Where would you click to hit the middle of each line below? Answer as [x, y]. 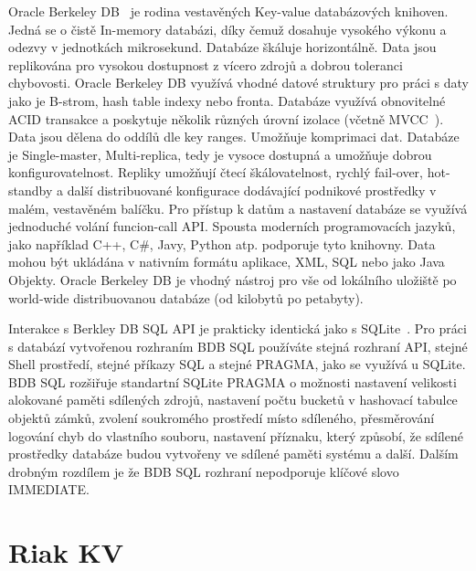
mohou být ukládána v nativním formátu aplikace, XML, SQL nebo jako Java [227, 262]
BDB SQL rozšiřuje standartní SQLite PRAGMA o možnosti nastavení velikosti [233, 381]
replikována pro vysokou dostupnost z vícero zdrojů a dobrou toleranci [206, 64]
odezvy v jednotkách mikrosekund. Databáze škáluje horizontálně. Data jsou [222, 47]
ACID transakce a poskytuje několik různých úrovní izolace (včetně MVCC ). [226, 118]
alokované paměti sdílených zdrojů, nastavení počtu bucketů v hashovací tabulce [233, 400]
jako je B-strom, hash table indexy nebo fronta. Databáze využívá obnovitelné [227, 100]
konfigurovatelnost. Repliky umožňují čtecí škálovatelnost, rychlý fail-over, [216, 172]
